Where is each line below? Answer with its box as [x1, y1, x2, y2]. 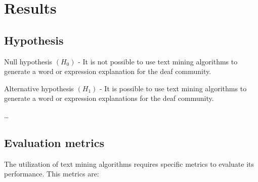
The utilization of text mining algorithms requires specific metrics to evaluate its [4, 158, 254, 169]
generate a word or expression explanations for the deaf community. [4, 93, 214, 103]
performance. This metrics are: [4, 168, 99, 179]
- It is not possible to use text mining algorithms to [78, 56, 238, 66]
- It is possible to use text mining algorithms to [100, 83, 247, 93]
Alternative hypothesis [4, 83, 74, 93]
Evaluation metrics [4, 134, 104, 150]
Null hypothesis [4, 56, 53, 66]
